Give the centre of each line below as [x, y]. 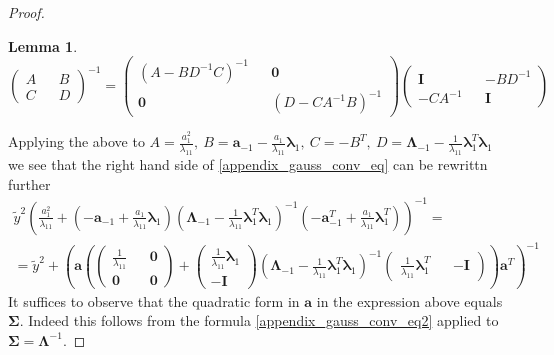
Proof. [26, 12]
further [29, 183]
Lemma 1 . [43, 45]
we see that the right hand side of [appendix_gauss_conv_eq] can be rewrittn [248, 163]
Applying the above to [76, 141]
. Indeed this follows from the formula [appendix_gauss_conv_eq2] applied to [259, 320]
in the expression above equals [409, 300]
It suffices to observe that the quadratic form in [154, 300]
